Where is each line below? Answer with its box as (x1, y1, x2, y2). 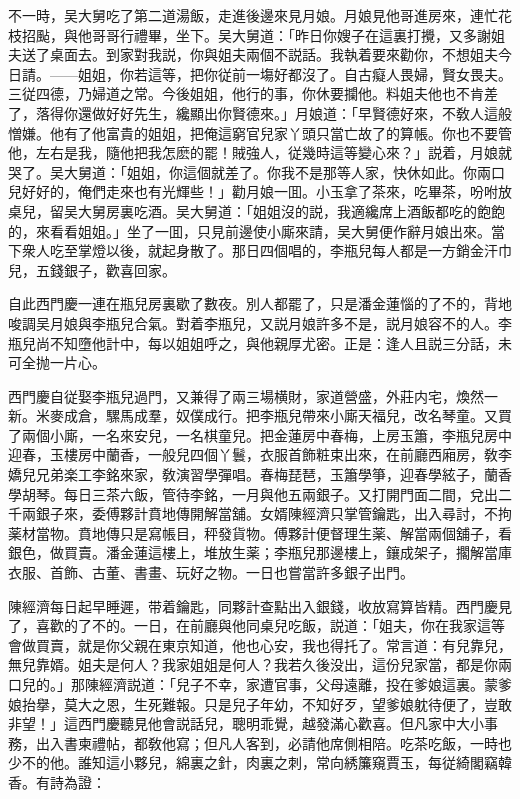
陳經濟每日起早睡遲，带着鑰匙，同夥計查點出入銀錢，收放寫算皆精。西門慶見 (8, 595, 512, 616)
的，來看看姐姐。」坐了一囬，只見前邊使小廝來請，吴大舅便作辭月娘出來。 (8, 220, 491, 241)
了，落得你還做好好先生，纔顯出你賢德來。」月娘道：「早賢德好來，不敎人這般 (8, 102, 512, 123)
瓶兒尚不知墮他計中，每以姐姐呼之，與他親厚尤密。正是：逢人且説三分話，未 (8, 332, 512, 353)
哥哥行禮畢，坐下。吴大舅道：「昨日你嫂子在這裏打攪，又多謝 (91, 24, 491, 45)
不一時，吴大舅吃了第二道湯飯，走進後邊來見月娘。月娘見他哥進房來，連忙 (8, 5, 498, 25)
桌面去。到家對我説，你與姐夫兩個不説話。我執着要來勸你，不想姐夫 (49, 44, 498, 65)
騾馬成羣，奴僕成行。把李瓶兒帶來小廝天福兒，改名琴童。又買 (105, 405, 512, 426)
